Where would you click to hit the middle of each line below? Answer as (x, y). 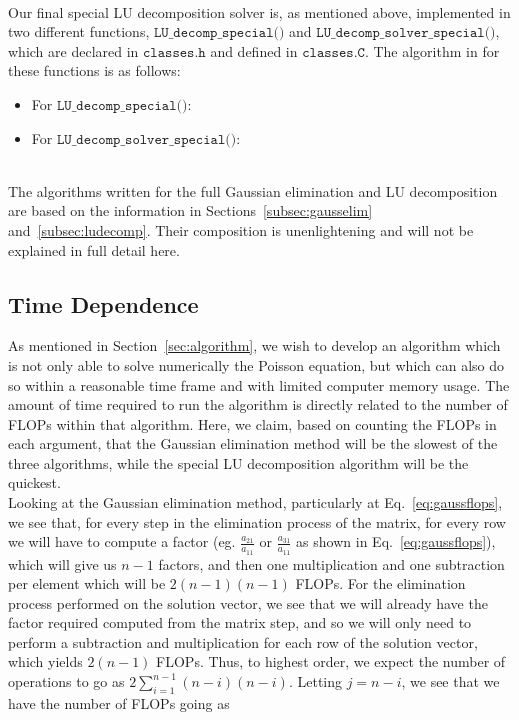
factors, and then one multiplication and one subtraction (331, 563)
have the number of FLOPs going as (119, 702)
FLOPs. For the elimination (380, 583)
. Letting (315, 681)
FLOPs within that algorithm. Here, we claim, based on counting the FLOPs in (252, 423)
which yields (45, 661)
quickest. (34, 482)
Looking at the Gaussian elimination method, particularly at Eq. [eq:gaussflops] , (255, 502)
